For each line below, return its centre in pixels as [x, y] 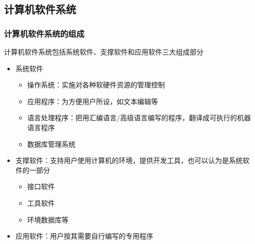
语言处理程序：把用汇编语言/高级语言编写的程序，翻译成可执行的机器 [139, 118]
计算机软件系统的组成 [44, 33]
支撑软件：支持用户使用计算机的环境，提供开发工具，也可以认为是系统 [129, 160]
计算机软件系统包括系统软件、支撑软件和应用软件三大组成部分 [104, 52]
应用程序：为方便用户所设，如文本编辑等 [93, 101]
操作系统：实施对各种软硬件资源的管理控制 [96, 85]
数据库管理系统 [51, 144]
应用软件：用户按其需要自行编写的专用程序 [84, 236]
